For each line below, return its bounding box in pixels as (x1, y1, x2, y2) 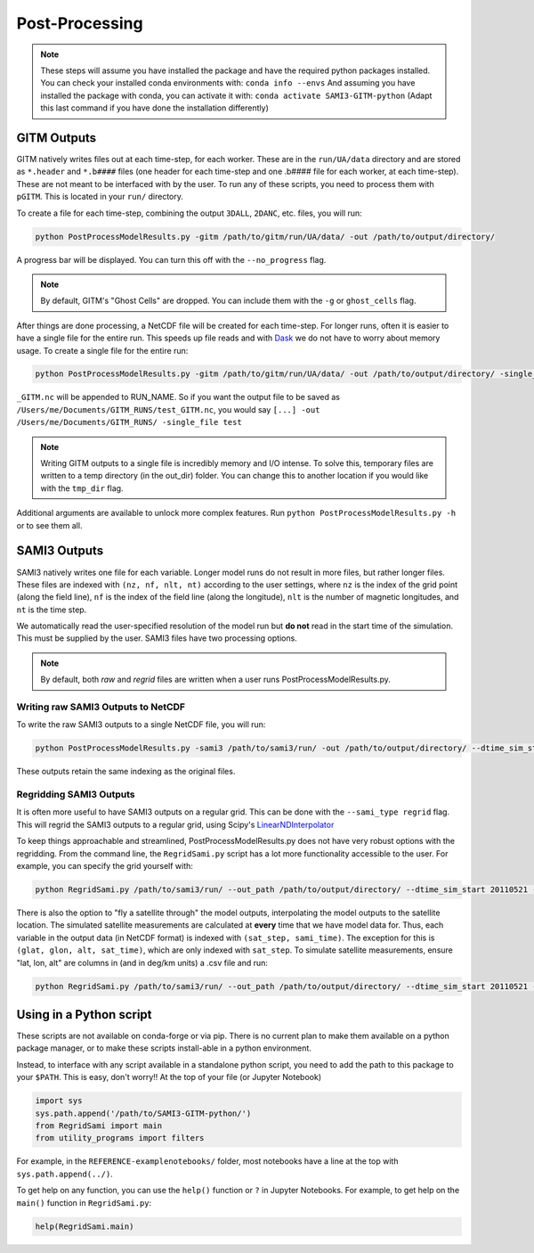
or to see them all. (16, 520, 83, 530)
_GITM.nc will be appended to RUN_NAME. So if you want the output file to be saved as (16, 392, 340, 403)
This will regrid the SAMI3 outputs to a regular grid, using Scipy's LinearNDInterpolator (16, 819, 335, 830)
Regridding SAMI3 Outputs (16, 789, 135, 801)
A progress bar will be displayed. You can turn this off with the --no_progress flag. (16, 254, 327, 265)
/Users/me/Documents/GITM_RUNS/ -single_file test (16, 417, 242, 428)
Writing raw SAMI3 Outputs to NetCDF (16, 700, 186, 713)
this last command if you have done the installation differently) (40, 102, 269, 113)
